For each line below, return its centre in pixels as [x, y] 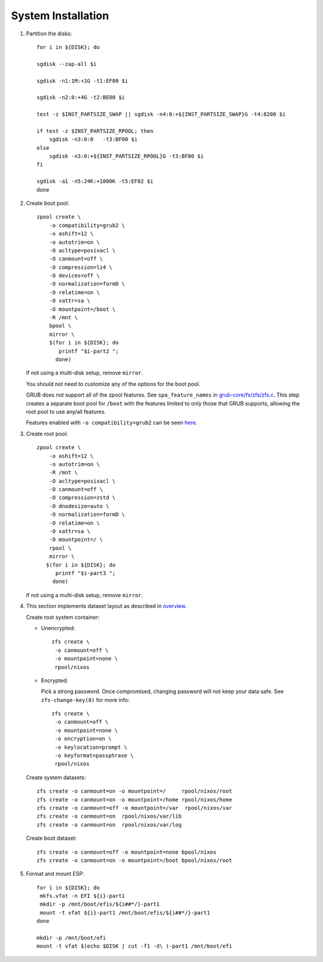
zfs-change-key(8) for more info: [85, 700]
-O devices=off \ [74, 276]
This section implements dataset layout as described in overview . [106, 606]
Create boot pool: [48, 203]
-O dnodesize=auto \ [79, 506]
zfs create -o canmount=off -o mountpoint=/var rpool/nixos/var [135, 808]
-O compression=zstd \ [82, 498]
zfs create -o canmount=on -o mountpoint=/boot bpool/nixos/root [135, 860]
